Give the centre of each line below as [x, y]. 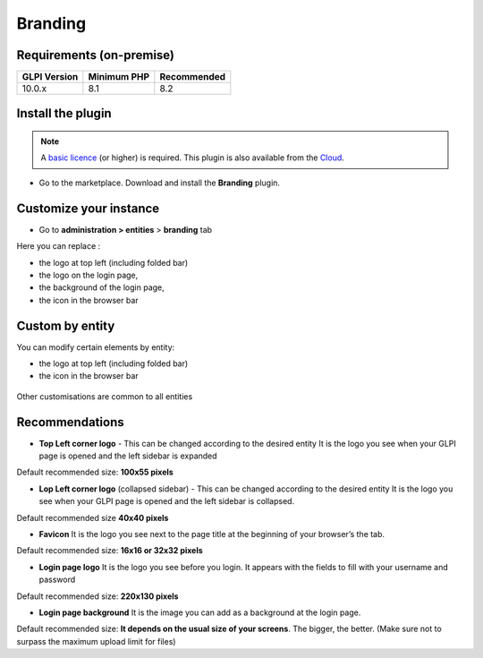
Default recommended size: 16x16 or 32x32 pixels [110, 551]
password [57, 580]
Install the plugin [64, 113]
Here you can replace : [59, 246]
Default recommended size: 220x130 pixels [97, 596]
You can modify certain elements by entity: [96, 347]
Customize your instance [88, 208]
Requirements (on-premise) [95, 55]
